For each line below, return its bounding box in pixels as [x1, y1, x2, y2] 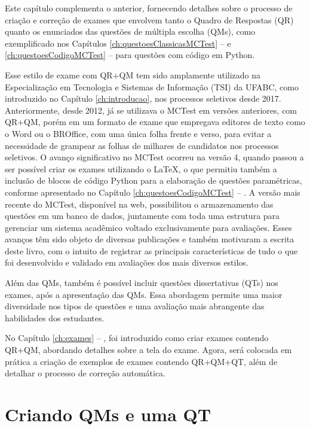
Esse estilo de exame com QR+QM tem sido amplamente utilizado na [5, 68, 261, 81]
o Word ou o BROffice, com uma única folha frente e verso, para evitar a [5, 127, 272, 139]
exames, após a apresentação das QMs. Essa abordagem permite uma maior [5, 288, 283, 300]
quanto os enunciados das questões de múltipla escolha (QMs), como [5, 25, 256, 38]
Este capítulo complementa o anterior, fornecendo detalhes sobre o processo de [5, 2, 293, 14]
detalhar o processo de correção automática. [5, 367, 166, 379]
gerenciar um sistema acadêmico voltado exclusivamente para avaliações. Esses [5, 221, 292, 233]
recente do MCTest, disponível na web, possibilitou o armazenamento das [5, 197, 274, 210]
